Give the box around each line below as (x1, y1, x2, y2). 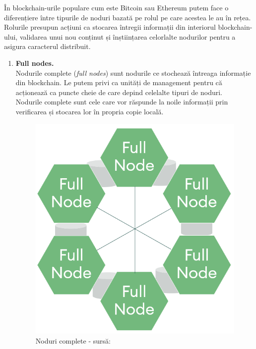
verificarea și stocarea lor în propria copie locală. (15, 106, 164, 116)
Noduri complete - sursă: (35, 335, 111, 346)
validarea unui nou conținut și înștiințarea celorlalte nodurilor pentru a (19, 31, 236, 42)
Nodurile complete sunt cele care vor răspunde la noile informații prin (15, 97, 228, 107)
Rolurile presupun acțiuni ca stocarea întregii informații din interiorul (4, 22, 216, 32)
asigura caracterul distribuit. (4, 41, 91, 51)
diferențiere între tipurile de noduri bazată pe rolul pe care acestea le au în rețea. (4, 12, 251, 22)
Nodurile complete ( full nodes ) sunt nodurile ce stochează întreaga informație (15, 67, 251, 78)
